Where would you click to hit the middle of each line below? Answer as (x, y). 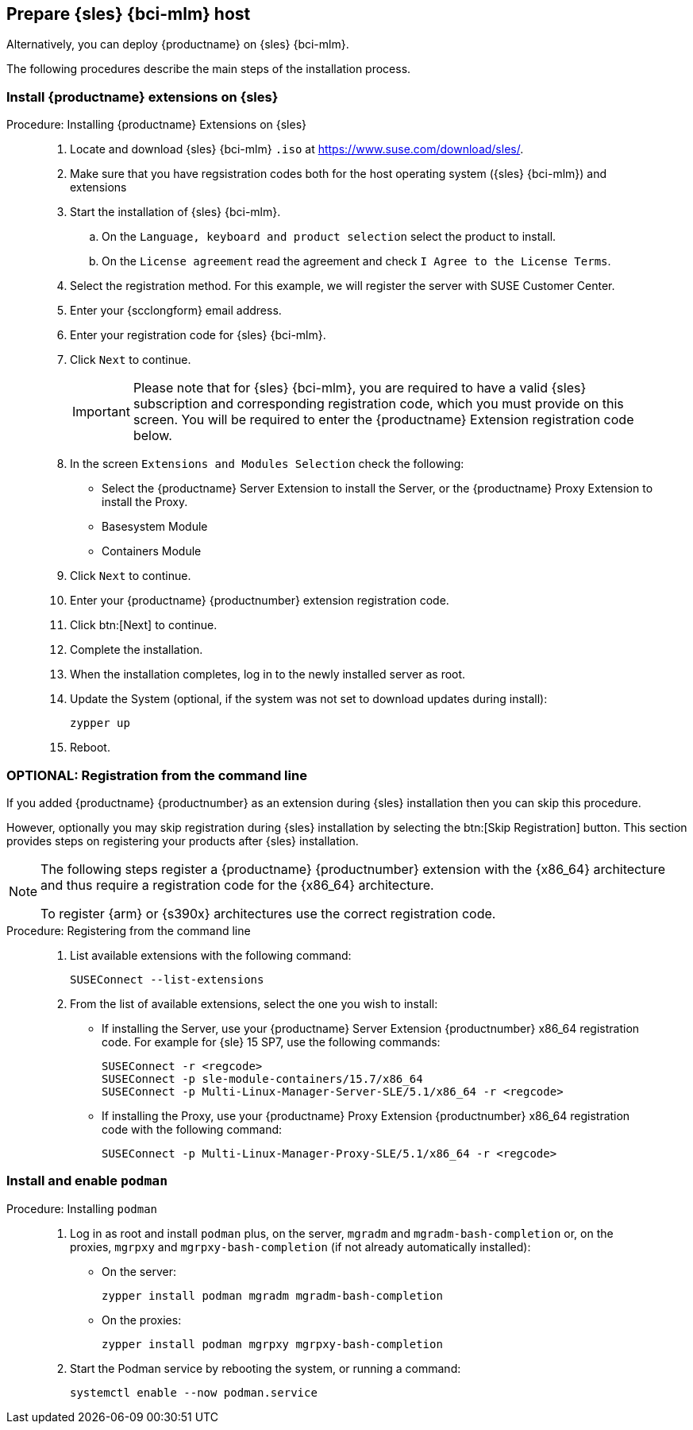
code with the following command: (192, 1129)
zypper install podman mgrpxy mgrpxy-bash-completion (272, 1344)
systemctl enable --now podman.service (194, 1392)
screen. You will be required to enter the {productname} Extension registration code (383, 420)
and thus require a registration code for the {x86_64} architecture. (237, 885)
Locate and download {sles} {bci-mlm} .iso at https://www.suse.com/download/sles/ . (297, 149)
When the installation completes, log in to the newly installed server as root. (268, 674)
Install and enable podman (87, 1181)
